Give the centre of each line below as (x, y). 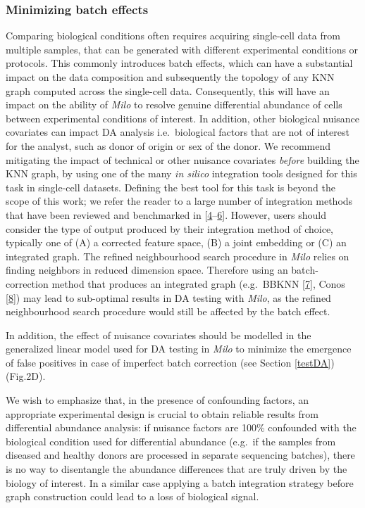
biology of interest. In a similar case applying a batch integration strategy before (180, 482)
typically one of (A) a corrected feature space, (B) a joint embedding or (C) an (176, 242)
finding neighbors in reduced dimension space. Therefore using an (147, 270)
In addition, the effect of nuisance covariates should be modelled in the (159, 335)
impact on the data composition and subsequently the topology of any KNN (170, 77)
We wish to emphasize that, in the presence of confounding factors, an (157, 400)
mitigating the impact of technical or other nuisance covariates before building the (182, 159)
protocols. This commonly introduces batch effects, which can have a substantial (179, 63)
